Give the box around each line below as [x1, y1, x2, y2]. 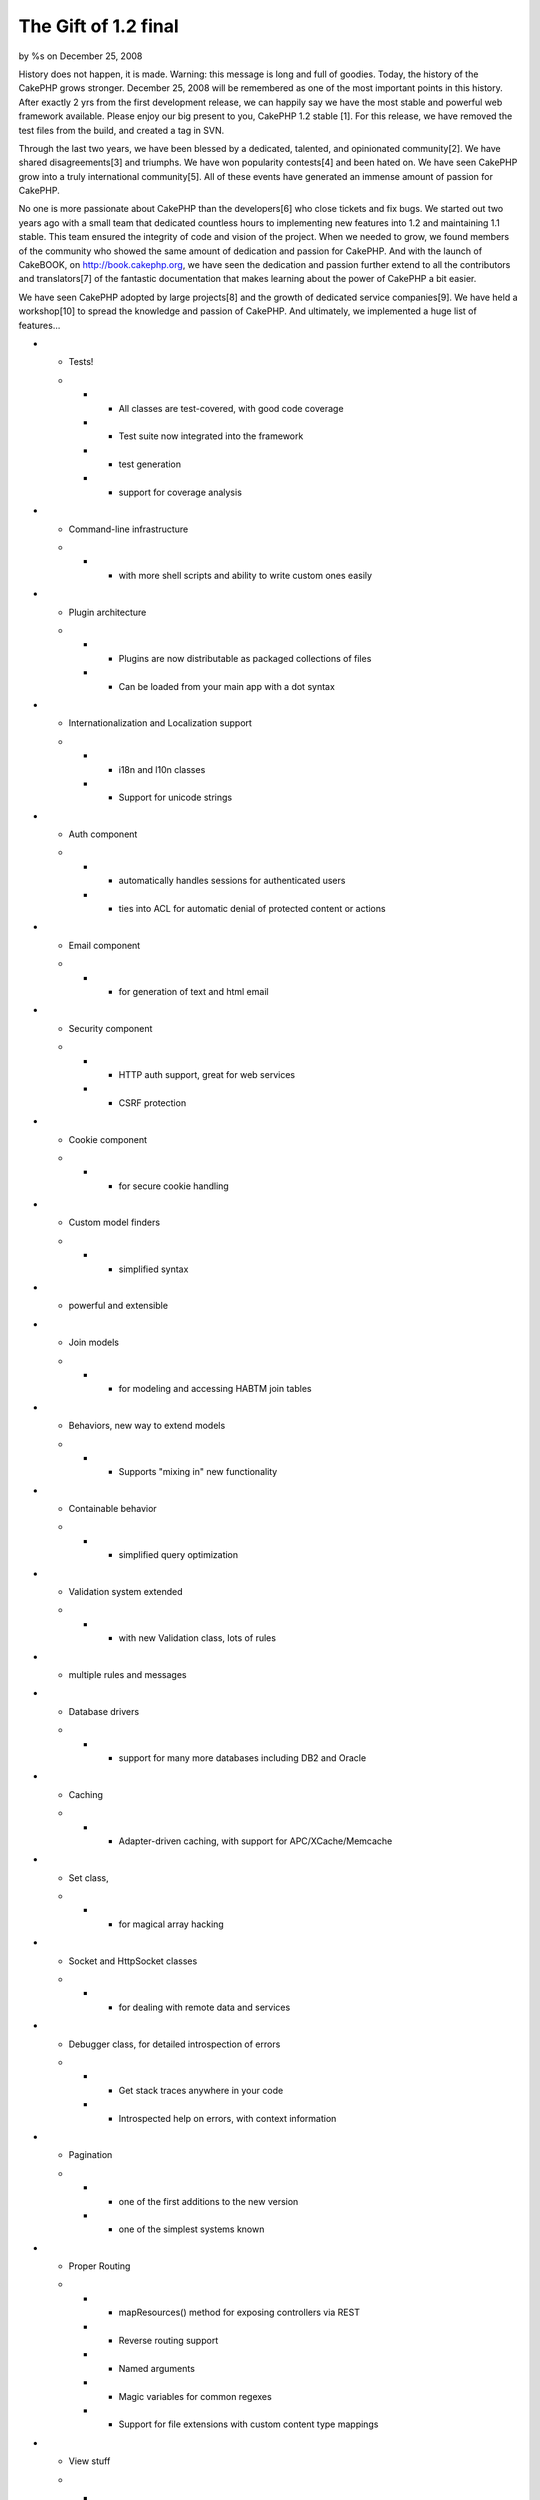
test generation [118, 458, 182, 470]
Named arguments [118, 2362, 195, 2374]
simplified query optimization [118, 1549, 239, 1561]
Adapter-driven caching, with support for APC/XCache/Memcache [118, 1835, 393, 1847]
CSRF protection [118, 1096, 187, 1109]
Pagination [68, 2149, 113, 2161]
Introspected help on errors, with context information [118, 2112, 337, 2124]
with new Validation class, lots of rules [118, 1632, 277, 1644]
